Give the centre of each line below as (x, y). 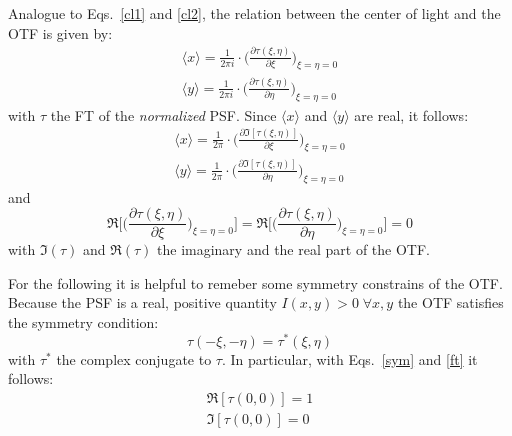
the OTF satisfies (450, 302)
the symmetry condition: (83, 322)
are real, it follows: (411, 114)
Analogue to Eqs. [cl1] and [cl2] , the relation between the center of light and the (254, 13)
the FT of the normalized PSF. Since (163, 114)
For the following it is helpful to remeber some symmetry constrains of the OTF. (255, 282)
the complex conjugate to (134, 358)
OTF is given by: (60, 32)
